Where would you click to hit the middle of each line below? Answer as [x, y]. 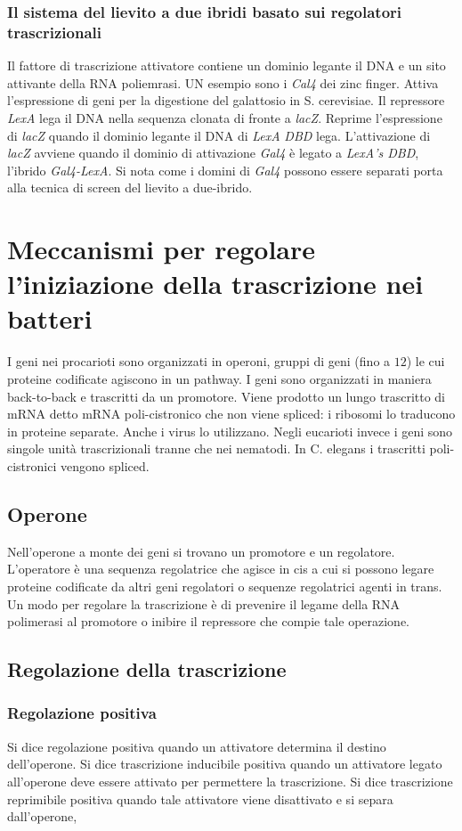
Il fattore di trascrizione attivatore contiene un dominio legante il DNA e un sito [227, 65]
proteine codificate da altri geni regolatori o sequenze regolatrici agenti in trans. [225, 586]
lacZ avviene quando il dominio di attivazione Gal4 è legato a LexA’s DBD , [213, 153]
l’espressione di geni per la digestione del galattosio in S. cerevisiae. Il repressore [226, 100]
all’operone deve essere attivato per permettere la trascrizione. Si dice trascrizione [230, 781]
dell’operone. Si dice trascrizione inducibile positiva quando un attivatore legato [225, 764]
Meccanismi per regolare [161, 249]
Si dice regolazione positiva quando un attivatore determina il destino [197, 746]
